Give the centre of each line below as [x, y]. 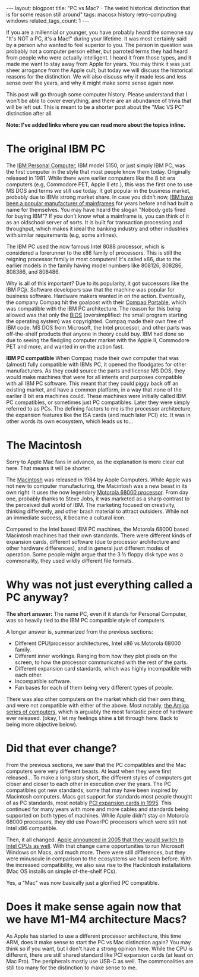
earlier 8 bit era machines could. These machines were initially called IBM [96, 396]
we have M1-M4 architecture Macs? [97, 919]
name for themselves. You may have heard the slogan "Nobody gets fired [96, 209]
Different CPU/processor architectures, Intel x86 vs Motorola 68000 [98, 643]
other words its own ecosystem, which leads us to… [70, 421]
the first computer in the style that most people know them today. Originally [99, 171]
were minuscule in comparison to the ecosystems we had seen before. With [99, 859]
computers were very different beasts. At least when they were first [89, 771]
